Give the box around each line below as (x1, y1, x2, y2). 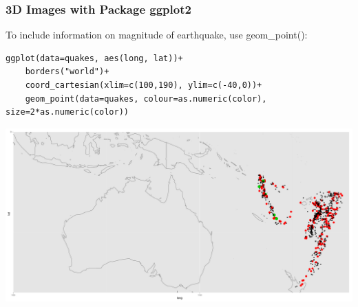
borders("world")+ (25, 67, 109, 77)
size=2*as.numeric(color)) (6, 107, 129, 117)
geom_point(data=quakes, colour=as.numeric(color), (25, 93, 267, 104)
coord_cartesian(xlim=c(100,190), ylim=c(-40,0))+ (25, 80, 262, 90)
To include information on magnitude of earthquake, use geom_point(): (6, 27, 308, 42)
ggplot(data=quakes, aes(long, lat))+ (6, 53, 183, 63)
